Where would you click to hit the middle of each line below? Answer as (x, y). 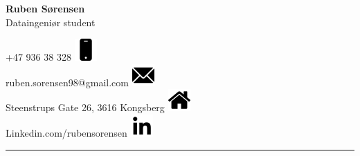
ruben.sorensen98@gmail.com (67, 82)
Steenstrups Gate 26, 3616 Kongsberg (85, 107)
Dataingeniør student (51, 22)
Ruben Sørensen (45, 8)
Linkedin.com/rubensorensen (66, 132)
